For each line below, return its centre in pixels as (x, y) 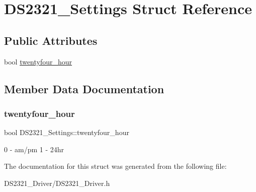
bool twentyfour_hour (38, 61)
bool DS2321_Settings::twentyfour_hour (67, 132)
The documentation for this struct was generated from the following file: (115, 166)
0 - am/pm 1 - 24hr (34, 149)
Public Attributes (51, 40)
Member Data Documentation (84, 88)
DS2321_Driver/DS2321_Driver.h (57, 183)
